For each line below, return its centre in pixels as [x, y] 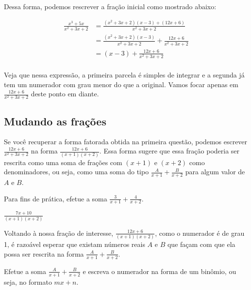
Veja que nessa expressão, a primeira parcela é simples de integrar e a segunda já [124, 75]
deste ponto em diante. [65, 94]
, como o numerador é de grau [200, 233]
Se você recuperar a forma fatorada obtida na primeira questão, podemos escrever [126, 141]
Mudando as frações [55, 121]
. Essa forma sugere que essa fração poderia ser [169, 151]
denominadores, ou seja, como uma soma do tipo [76, 172]
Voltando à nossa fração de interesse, [59, 233]
